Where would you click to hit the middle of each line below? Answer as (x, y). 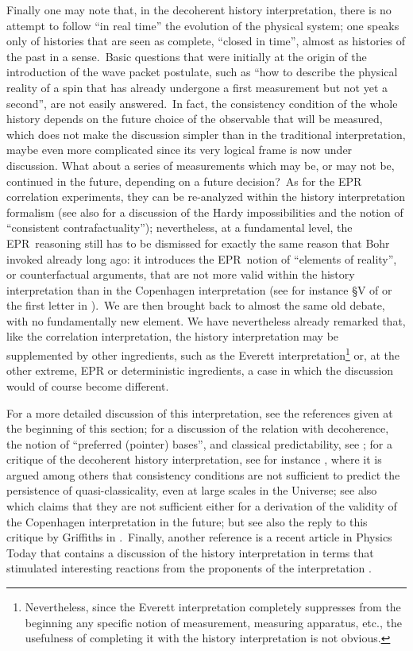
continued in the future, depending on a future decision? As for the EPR (184, 181)
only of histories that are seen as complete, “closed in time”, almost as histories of (206, 41)
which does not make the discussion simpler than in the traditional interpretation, (206, 134)
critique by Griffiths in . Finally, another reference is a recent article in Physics (199, 537)
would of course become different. (88, 385)
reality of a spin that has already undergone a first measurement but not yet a (197, 87)
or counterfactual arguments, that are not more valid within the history (181, 274)
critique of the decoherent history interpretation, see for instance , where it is (194, 459)
